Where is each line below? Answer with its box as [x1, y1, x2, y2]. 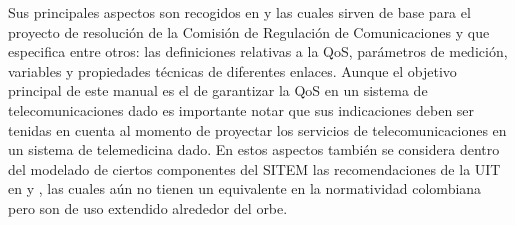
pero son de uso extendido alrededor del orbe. [8, 197, 288, 218]
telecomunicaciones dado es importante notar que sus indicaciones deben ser [8, 99, 475, 120]
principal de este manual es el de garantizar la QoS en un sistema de [8, 80, 428, 101]
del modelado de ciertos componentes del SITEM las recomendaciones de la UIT [8, 158, 501, 179]
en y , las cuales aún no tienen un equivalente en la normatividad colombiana [8, 178, 482, 199]
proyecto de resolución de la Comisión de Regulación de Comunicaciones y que [8, 21, 490, 42]
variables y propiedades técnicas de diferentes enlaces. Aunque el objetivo [8, 60, 457, 81]
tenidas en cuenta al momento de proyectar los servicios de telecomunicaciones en [8, 119, 507, 140]
